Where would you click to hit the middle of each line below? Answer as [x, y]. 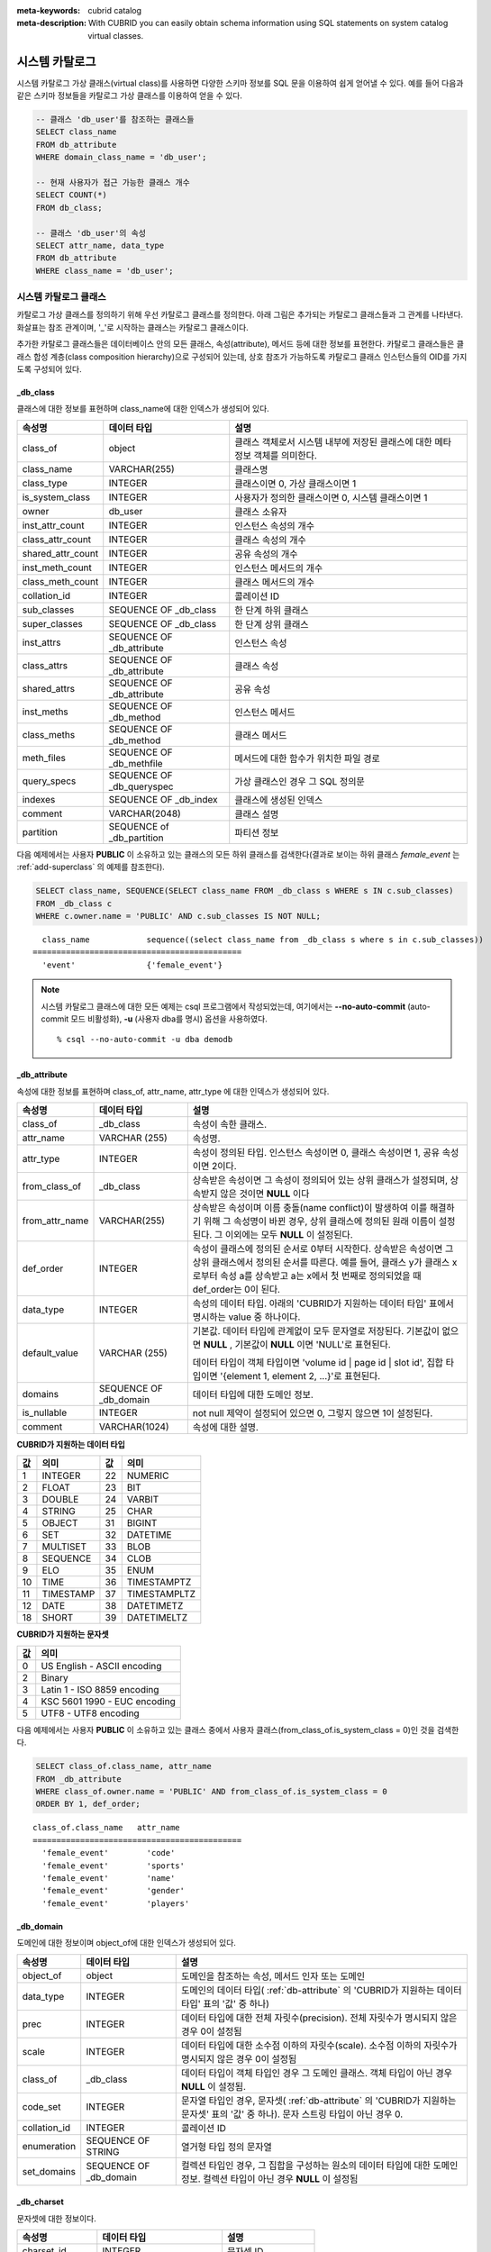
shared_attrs [49, 688]
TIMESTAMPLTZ [161, 1594]
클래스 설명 [257, 813]
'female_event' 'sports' [113, 1866]
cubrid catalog [115, 10]
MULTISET [64, 1547]
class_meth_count [60, 581]
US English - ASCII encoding [101, 1666]
